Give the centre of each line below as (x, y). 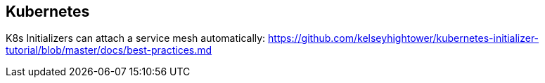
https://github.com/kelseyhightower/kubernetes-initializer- (404, 38)
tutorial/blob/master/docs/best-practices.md (109, 50)
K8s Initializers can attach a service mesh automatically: (136, 38)
